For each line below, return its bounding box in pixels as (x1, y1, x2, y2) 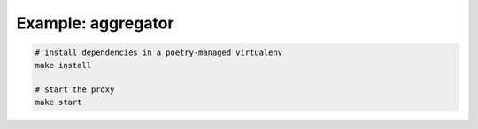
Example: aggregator (16, 13, 174, 33)
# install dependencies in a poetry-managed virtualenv (35, 48, 283, 57)
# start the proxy (35, 85, 115, 95)
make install (35, 60, 92, 70)
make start (35, 97, 82, 107)
